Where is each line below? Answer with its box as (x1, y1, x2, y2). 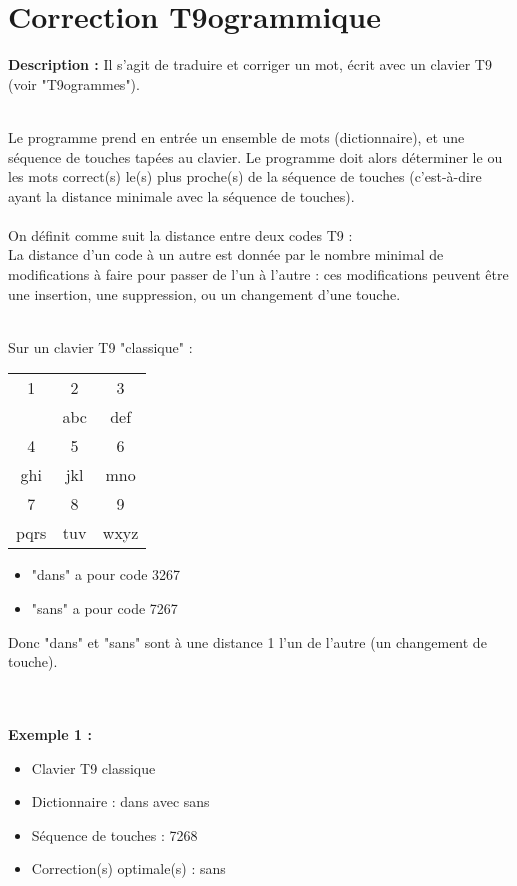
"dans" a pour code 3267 (31, 564, 181, 585)
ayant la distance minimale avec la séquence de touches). (8, 185, 355, 206)
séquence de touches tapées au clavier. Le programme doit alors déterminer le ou (8, 146, 503, 167)
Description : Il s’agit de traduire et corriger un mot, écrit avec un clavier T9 (8, 54, 492, 75)
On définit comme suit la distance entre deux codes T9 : (8, 224, 353, 245)
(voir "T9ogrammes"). (8, 73, 140, 94)
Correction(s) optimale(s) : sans (31, 858, 226, 879)
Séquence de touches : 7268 (31, 824, 198, 845)
